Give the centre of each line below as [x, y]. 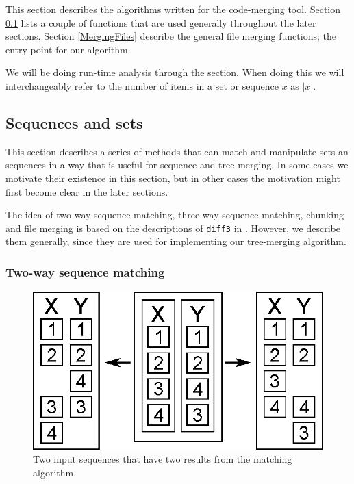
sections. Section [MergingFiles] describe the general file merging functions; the [171, 36]
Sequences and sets [74, 122]
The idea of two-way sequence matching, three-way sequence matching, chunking [175, 215]
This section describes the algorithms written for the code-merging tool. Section [173, 9]
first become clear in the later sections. [87, 191]
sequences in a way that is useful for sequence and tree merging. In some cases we [177, 165]
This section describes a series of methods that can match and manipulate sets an [177, 151]
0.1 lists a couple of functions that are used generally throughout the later [161, 22]
